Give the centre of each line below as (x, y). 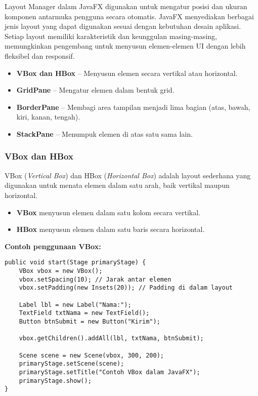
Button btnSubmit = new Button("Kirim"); (90, 321)
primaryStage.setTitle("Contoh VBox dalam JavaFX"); (110, 372)
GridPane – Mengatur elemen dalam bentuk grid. (95, 90)
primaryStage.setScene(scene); (72, 364)
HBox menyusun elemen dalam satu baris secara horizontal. (111, 229)
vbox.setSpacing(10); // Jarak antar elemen (95, 279)
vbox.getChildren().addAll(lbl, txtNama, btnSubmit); (111, 339)
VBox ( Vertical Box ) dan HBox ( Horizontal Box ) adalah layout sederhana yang (128, 175)
